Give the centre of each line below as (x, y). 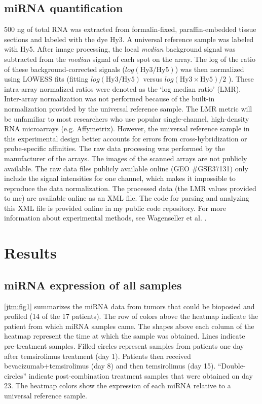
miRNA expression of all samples (93, 285)
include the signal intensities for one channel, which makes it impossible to (120, 178)
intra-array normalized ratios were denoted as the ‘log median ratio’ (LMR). (123, 88)
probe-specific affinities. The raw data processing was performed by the (115, 148)
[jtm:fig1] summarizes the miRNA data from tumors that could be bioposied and (129, 306)
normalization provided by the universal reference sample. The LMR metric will (128, 108)
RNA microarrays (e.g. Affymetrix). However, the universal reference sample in (127, 128)
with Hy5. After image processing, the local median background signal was (120, 49)
